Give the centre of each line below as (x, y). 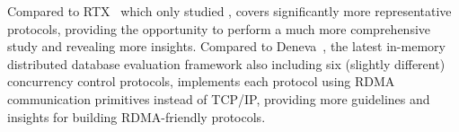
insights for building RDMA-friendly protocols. (137, 116)
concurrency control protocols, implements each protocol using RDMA (201, 81)
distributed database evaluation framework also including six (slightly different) (226, 63)
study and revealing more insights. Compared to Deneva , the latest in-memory (226, 46)
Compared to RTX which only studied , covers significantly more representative (229, 11)
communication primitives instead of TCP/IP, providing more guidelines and (219, 98)
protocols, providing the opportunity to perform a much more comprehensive (219, 28)
